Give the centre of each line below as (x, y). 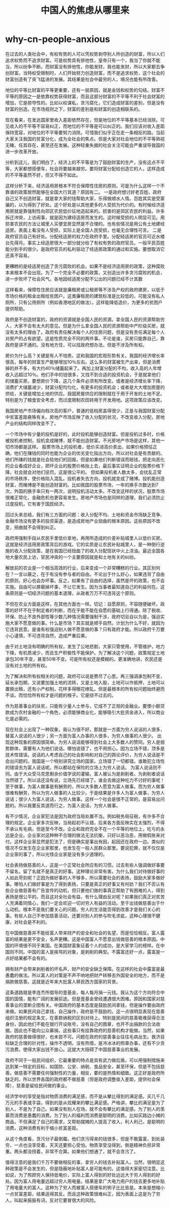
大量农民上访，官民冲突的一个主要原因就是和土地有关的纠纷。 (74, 557)
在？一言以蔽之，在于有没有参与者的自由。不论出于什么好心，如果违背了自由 (85, 574)
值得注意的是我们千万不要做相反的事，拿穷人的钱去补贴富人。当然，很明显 (83, 1162)
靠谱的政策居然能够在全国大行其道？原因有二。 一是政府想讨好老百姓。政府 (83, 192)
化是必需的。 (18, 718)
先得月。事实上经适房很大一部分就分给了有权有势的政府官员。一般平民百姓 (87, 243)
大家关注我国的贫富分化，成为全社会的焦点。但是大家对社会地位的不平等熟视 (85, 139)
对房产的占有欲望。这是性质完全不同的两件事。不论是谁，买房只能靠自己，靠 (85, 338)
